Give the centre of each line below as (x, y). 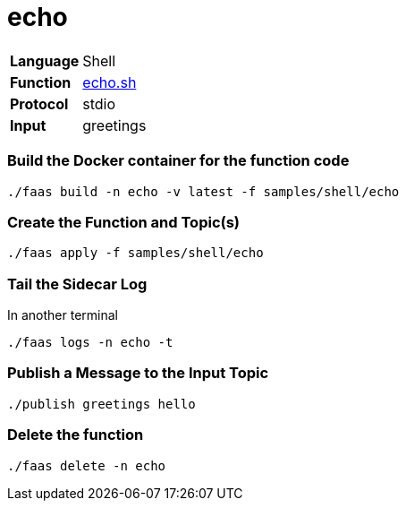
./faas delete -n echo (87, 465)
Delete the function (76, 435)
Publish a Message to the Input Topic (138, 373)
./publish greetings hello (101, 404)
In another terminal (63, 315)
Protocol (39, 103)
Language (45, 60)
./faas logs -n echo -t (90, 342)
